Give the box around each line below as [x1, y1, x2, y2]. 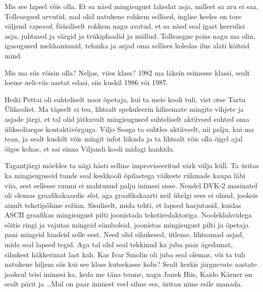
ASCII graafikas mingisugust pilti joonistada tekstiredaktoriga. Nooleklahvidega [5, 209, 252, 220]
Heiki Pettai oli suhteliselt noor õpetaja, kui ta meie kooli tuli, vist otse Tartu [5, 94, 246, 104]
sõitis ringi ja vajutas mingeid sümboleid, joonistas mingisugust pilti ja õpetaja [5, 219, 249, 230]
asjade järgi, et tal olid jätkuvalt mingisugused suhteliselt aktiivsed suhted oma [5, 113, 249, 124]
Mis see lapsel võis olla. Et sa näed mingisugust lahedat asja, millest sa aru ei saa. [5, 1, 258, 11]
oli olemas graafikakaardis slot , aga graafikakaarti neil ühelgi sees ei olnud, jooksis [5, 190, 258, 200]
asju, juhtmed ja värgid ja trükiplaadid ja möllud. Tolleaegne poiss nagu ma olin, [5, 30, 255, 41]
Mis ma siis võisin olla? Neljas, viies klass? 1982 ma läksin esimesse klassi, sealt [5, 67, 250, 78]
